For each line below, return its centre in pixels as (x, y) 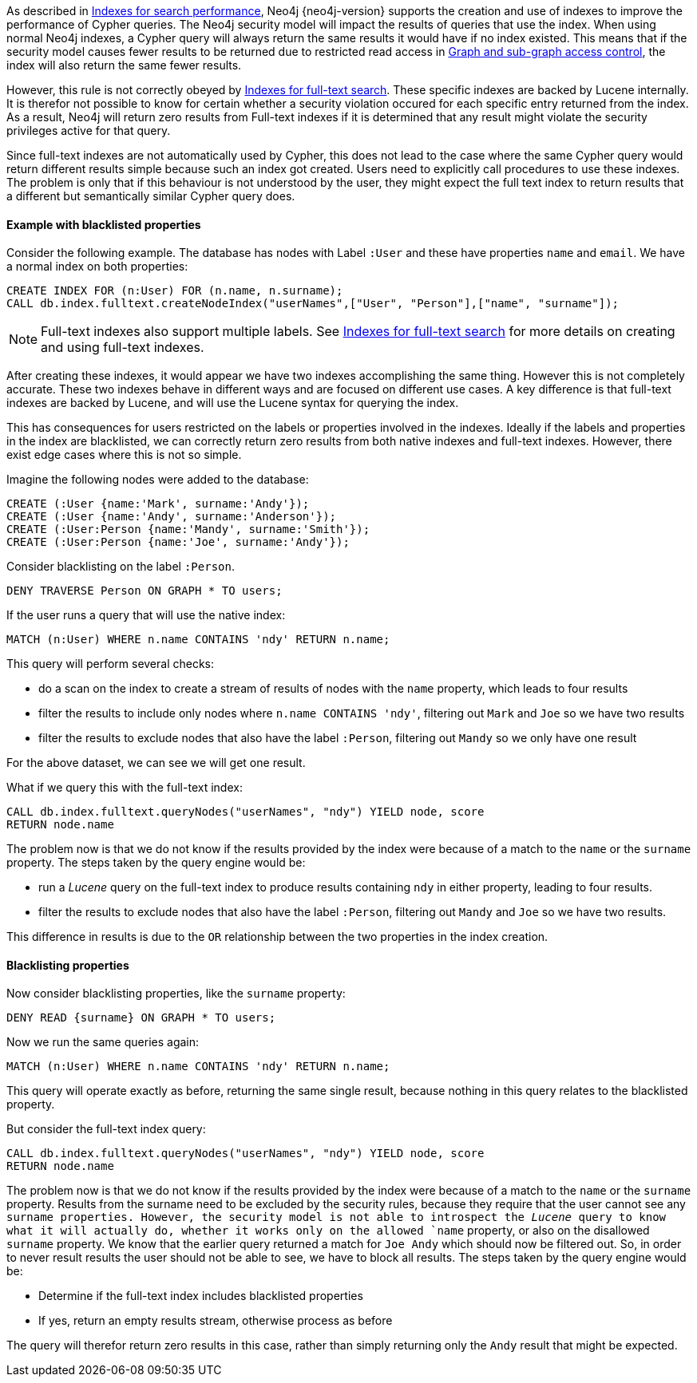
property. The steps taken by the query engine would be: (156, 863)
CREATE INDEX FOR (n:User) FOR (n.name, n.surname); (175, 291)
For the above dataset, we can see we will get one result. (156, 763)
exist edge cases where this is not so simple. (124, 455)
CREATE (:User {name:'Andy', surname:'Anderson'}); (172, 517)
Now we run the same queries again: (103, 1042)
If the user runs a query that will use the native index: (146, 615)
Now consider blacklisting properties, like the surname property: (176, 994)
